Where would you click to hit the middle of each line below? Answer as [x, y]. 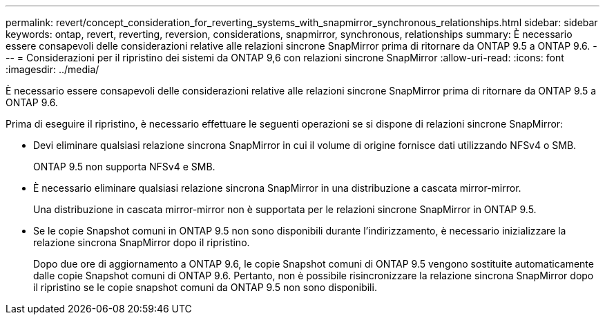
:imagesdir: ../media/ [52, 69]
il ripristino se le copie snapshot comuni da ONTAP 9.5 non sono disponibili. [205, 287]
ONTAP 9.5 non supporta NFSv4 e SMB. [124, 167]
